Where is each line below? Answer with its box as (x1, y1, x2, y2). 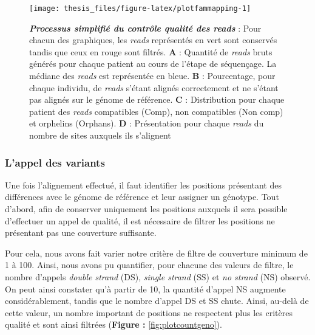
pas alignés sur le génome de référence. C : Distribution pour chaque (29, 93, 285, 106)
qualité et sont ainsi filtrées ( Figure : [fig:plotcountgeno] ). (5, 318, 222, 331)
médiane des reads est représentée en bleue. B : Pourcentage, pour (29, 69, 276, 82)
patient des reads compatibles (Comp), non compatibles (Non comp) (29, 105, 283, 117)
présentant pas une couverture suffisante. (5, 226, 157, 239)
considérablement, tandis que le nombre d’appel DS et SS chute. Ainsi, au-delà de (5, 294, 309, 307)
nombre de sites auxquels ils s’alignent (29, 129, 171, 141)
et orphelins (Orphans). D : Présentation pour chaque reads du (29, 117, 264, 130)
